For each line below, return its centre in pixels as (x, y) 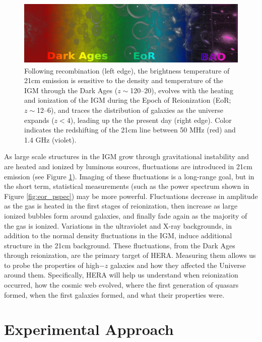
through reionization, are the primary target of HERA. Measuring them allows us (130, 255)
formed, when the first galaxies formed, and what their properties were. (114, 294)
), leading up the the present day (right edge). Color (151, 120)
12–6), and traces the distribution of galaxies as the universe (130, 110)
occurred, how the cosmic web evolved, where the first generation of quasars (121, 285)
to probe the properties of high (52, 265)
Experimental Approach (89, 329)
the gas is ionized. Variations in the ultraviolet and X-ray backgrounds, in (118, 225)
